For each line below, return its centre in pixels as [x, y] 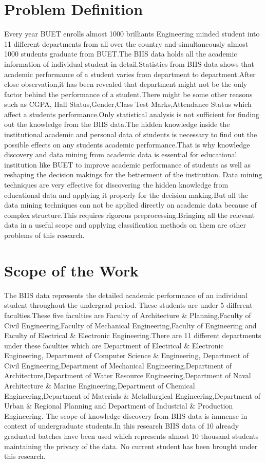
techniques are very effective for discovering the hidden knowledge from [116, 185]
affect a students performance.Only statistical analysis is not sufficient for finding [132, 114]
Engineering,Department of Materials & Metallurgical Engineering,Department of [132, 395]
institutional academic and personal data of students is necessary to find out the [131, 134]
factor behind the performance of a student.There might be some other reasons [128, 94]
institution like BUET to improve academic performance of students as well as [127, 164]
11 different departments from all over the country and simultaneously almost [126, 43]
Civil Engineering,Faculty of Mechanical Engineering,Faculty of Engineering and [130, 325]
